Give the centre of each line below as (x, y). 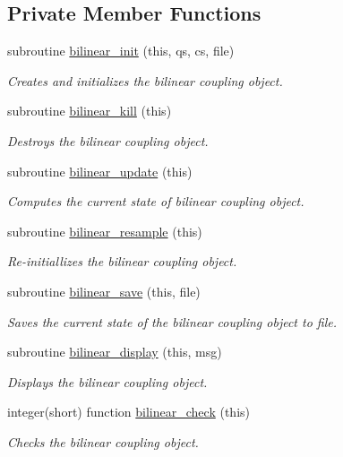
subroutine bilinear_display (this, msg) (115, 352)
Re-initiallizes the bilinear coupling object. (122, 261)
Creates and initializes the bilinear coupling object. (145, 80)
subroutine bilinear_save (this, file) (104, 291)
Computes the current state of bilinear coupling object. (156, 201)
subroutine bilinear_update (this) (100, 171)
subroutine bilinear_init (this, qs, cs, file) (121, 51)
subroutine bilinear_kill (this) (90, 111)
